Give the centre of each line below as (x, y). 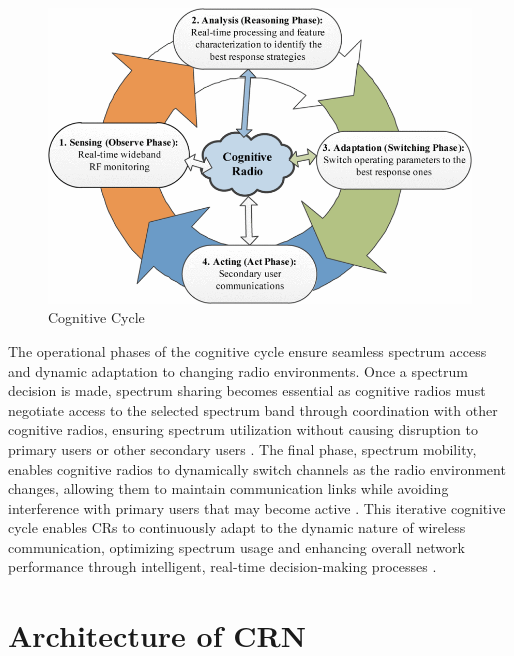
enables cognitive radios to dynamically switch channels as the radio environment (257, 468)
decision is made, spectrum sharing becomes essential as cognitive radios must (247, 390)
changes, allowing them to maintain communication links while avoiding (228, 488)
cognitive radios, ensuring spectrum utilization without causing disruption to (243, 429)
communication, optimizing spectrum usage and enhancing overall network (236, 546)
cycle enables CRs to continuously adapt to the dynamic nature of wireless (237, 527)
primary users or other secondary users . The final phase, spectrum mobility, (242, 448)
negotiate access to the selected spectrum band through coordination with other (253, 409)
